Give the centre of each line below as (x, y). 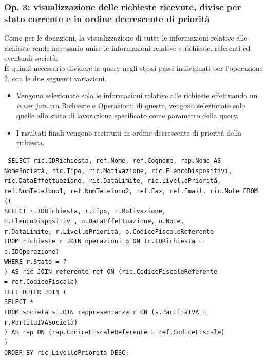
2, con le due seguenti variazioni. (55, 78)
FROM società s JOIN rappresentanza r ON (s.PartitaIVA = (105, 312)
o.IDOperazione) (32, 251)
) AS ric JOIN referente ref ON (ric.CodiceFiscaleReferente (111, 272)
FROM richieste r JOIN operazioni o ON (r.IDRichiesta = (103, 242)
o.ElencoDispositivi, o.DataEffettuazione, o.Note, (94, 222)
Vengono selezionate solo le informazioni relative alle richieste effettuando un (137, 95)
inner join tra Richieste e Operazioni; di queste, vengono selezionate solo (131, 105)
